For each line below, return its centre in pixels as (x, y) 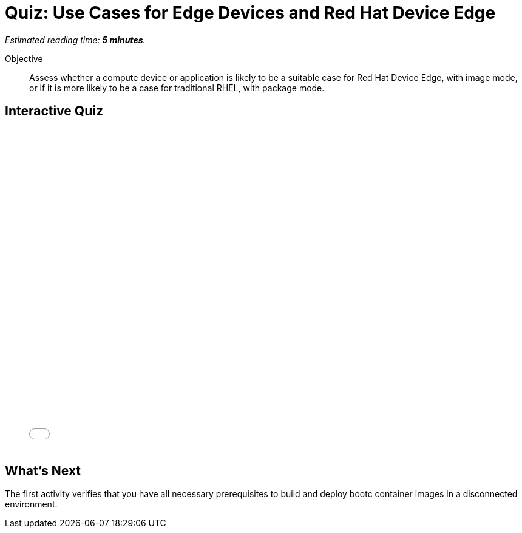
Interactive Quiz (54, 111)
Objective (24, 58)
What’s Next (43, 471)
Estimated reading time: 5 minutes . (75, 40)
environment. (31, 504)
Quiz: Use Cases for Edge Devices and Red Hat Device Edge (250, 13)
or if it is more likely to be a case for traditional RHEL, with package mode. (177, 88)
